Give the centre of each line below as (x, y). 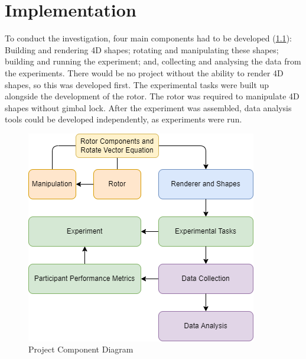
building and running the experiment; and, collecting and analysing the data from (153, 61)
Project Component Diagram (81, 349)
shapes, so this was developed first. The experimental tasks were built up (137, 84)
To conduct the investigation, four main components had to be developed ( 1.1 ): (148, 38)
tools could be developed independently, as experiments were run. (123, 119)
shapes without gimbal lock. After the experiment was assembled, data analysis (148, 107)
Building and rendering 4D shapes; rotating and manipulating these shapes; (142, 49)
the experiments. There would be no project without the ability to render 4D (144, 72)
